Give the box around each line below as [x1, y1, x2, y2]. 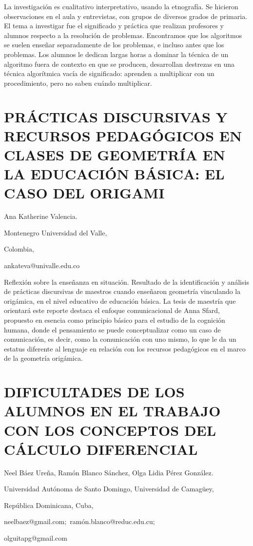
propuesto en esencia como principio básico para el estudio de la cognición [4, 314, 225, 325]
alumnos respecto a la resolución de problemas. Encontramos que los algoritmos [4, 30, 242, 40]
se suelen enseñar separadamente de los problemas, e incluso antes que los [4, 39, 224, 50]
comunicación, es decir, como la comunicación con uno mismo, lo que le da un [4, 334, 236, 344]
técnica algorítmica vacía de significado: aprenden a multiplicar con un [4, 68, 214, 78]
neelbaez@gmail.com [4, 516, 65, 526]
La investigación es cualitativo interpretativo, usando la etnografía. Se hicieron [4, 1, 238, 11]
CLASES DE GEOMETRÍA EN [4, 144, 225, 164]
